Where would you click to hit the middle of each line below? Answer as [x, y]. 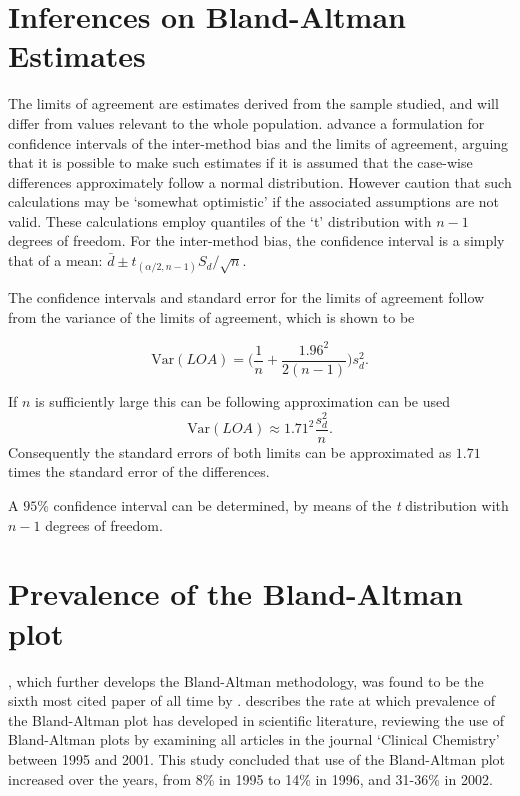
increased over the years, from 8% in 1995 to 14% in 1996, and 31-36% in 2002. [250, 778]
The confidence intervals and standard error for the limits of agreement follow [246, 297]
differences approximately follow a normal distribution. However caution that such [260, 181]
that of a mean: [55, 260]
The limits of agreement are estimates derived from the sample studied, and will [253, 103]
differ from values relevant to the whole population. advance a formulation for [246, 122]
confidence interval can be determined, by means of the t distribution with [281, 505]
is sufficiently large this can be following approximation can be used [243, 401]
